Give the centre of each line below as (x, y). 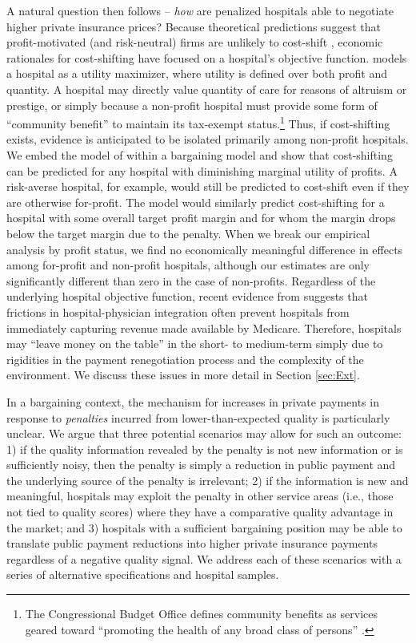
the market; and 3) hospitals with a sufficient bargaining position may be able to (204, 527)
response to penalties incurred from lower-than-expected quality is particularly (198, 417)
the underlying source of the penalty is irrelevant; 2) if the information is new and (208, 480)
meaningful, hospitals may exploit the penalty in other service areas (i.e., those (200, 496)
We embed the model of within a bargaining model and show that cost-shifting (200, 155)
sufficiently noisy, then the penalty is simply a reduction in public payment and (201, 465)
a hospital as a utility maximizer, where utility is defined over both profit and (197, 73)
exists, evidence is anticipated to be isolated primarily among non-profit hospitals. (208, 139)
